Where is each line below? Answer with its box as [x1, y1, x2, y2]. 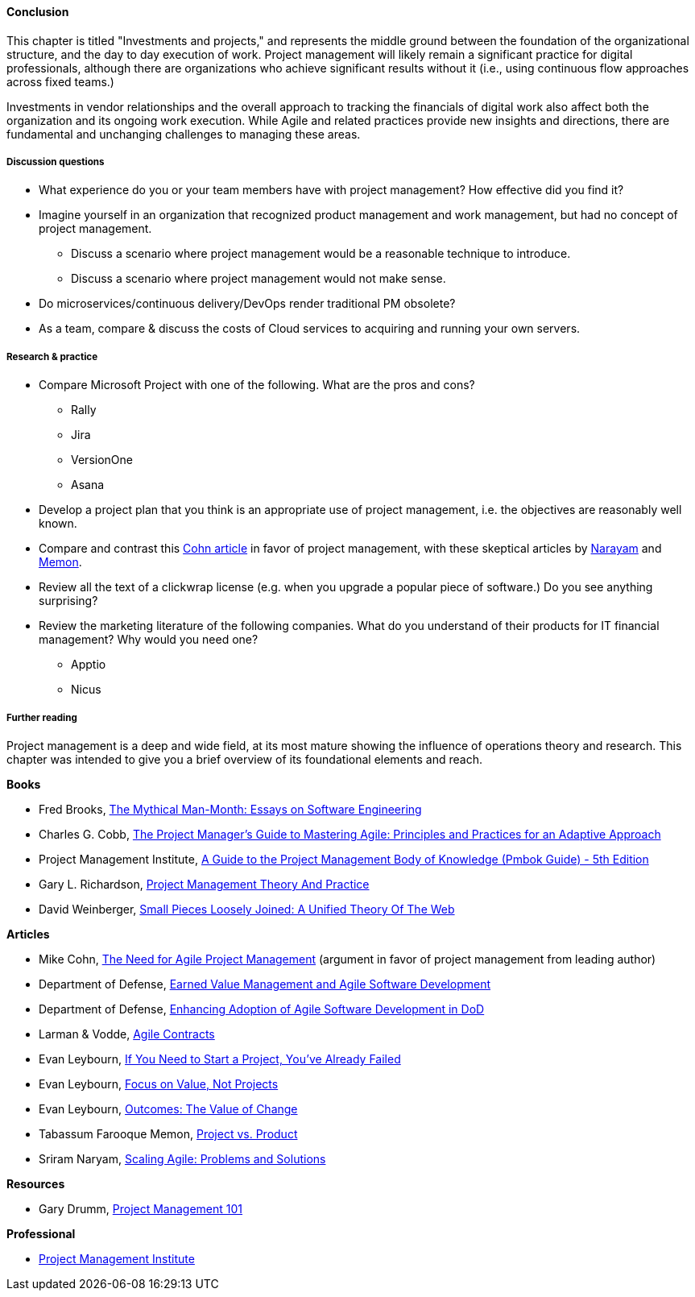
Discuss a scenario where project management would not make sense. [71, 271, 446, 286]
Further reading [6, 711, 77, 723]
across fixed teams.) [6, 74, 114, 89]
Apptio [71, 657, 106, 672]
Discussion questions [6, 156, 105, 168]
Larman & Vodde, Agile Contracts [39, 1026, 215, 1041]
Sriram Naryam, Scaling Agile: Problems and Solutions [39, 1151, 326, 1166]
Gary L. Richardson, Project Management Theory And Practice [39, 876, 370, 891]
